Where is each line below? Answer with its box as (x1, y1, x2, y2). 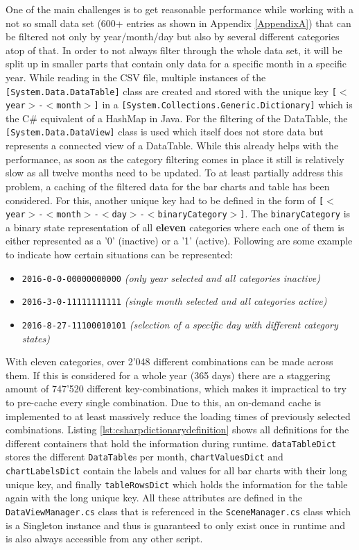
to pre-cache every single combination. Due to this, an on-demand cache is (6, 394, 322, 409)
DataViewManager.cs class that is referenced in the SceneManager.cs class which (6, 503, 351, 518)
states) (21, 331, 50, 345)
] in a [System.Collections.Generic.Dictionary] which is (94, 97, 353, 112)
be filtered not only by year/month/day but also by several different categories (6, 29, 340, 44)
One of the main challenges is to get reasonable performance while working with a (6, 2, 354, 16)
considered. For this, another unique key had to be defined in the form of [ (6, 192, 324, 207)
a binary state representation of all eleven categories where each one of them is (6, 219, 344, 234)
